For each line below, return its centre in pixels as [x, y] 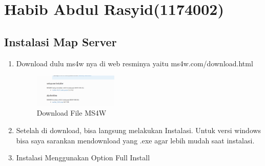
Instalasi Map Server [60, 41]
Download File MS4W [72, 113]
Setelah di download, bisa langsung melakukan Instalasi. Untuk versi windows [139, 130]
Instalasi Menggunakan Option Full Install [83, 158]
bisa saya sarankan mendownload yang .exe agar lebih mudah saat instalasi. [135, 140]
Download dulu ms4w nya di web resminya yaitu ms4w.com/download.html [135, 63]
